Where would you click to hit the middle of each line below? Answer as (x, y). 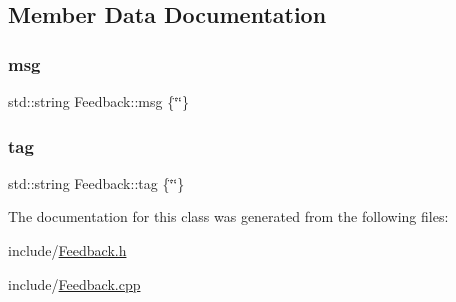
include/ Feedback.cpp (74, 283)
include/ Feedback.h (67, 250)
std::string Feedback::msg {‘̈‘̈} (98, 101)
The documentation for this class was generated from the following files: (228, 216)
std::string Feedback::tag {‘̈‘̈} (96, 182)
